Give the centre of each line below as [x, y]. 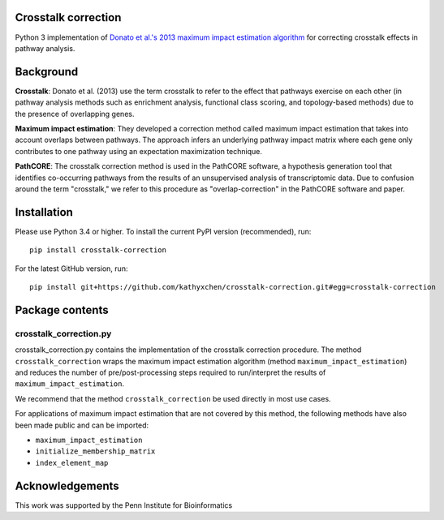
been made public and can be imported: [82, 425]
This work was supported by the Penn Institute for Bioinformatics [124, 505]
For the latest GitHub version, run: [71, 269]
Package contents [62, 309]
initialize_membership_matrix [95, 451]
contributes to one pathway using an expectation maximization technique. [139, 151]
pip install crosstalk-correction [98, 250]
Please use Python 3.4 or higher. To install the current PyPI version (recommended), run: [163, 231]
